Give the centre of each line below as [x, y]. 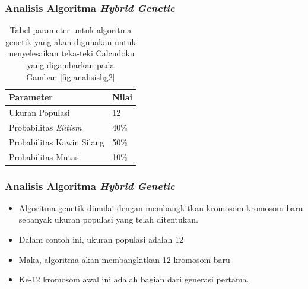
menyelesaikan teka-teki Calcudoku [71, 53]
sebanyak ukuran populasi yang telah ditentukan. [108, 219]
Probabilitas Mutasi [45, 156]
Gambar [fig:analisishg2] [71, 76]
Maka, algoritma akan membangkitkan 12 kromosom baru [124, 259]
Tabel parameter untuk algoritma [71, 30]
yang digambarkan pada [71, 65]
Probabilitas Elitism [45, 127]
